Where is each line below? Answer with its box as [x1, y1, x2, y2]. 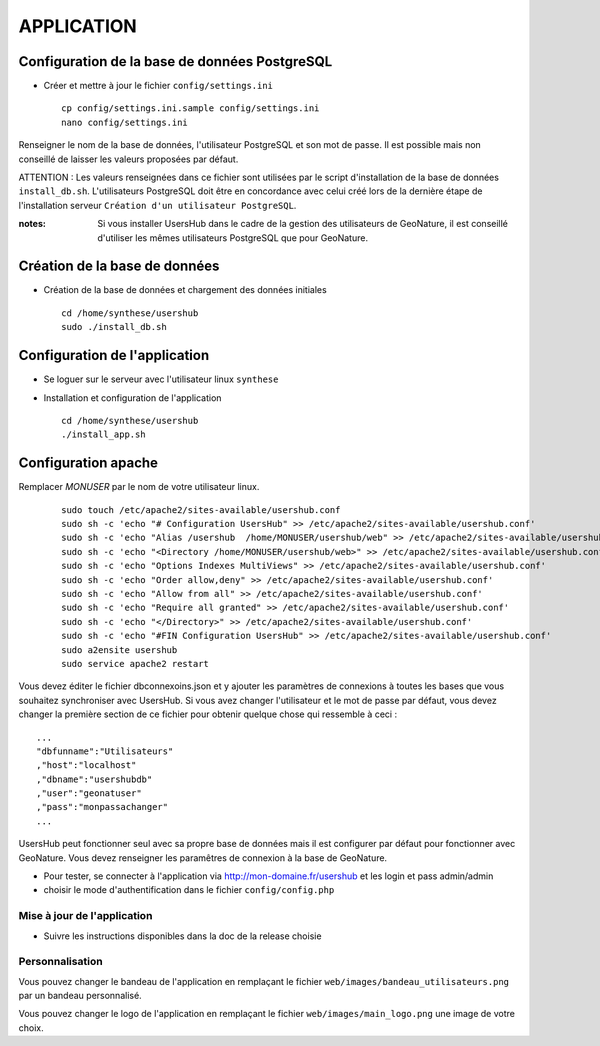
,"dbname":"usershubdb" [36, 773, 153, 785]
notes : [18, 218, 47, 230]
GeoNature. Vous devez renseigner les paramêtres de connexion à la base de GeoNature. [18, 851, 388, 864]
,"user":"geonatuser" [36, 788, 142, 799]
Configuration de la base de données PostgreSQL [18, 53, 333, 70]
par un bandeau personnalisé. [18, 990, 142, 1002]
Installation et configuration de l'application [43, 391, 222, 404]
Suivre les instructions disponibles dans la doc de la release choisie [43, 930, 322, 942]
